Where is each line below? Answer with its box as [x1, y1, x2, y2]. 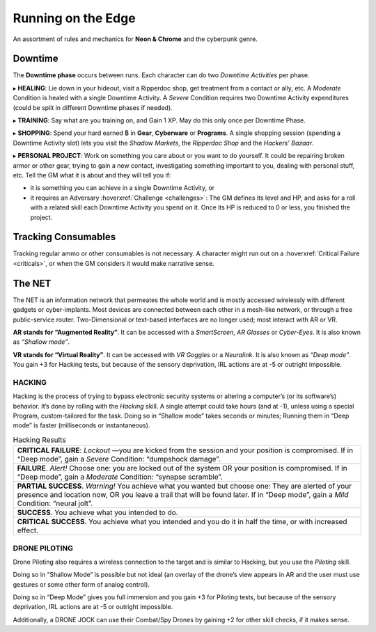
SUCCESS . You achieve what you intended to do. [17, 508, 178, 518]
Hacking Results [13, 435, 66, 445]
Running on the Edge [13, 10, 136, 26]
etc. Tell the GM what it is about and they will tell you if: [13, 171, 171, 179]
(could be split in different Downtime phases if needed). [13, 103, 173, 111]
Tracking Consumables [13, 231, 116, 243]
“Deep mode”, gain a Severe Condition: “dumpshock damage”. [17, 455, 221, 464]
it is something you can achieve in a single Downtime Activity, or [30, 184, 215, 192]
